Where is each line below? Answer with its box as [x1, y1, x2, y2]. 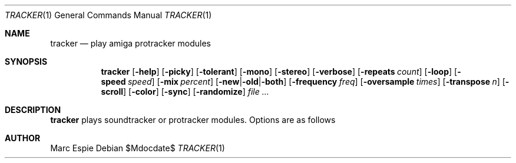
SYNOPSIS [5, 56, 48, 66]
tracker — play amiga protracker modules [50, 38, 211, 48]
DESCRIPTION [5, 105, 61, 115]
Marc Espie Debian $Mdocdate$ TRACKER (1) [50, 143, 225, 153]
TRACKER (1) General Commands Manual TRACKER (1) [5, 10, 212, 20]
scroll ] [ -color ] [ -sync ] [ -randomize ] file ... [101, 87, 269, 97]
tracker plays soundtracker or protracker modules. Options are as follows [50, 115, 336, 125]
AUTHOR [5, 133, 41, 143]
